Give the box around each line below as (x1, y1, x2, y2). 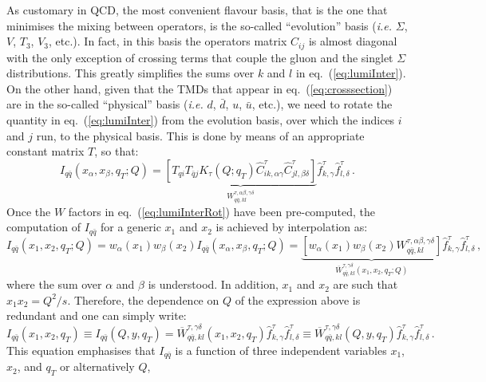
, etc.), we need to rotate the (251, 96, 393, 112)
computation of (6, 219, 81, 235)
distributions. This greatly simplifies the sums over (6, 65, 255, 81)
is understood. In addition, (148, 276, 279, 293)
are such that (333, 276, 398, 293)
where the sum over (6, 276, 102, 293)
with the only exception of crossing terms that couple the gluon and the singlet (6, 49, 393, 65)
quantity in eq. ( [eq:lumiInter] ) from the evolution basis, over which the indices (6, 112, 395, 128)
